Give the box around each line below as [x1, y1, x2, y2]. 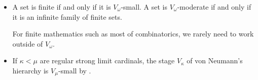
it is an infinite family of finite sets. [12, 11, 122, 22]
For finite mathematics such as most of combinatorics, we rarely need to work [12, 28, 254, 39]
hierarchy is [12, 65, 49, 75]
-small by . [58, 65, 91, 75]
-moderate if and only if [177, 2, 251, 12]
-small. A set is [121, 2, 167, 12]
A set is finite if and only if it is [12, 2, 111, 12]
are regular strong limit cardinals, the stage [40, 55, 175, 66]
